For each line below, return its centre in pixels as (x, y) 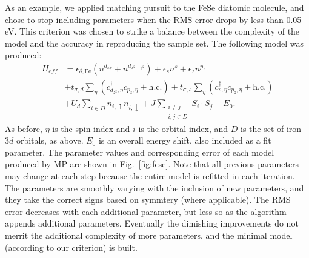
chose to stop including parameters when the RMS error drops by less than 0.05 (153, 19)
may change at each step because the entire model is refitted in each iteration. (150, 176)
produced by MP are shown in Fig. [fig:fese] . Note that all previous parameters (152, 164)
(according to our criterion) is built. (71, 247)
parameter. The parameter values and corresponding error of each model (140, 152)
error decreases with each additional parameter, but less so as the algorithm (146, 211)
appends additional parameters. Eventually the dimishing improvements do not (152, 223)
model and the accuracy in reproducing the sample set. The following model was (154, 43)
